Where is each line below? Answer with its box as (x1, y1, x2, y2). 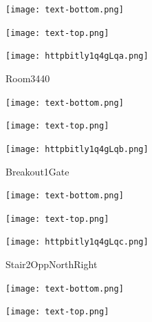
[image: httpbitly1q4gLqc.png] (6, 237, 149, 247)
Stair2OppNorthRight (6, 257, 98, 272)
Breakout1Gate (6, 164, 69, 178)
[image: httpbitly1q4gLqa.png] (6, 51, 149, 61)
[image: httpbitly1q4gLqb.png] (6, 144, 149, 154)
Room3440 (6, 70, 50, 85)
